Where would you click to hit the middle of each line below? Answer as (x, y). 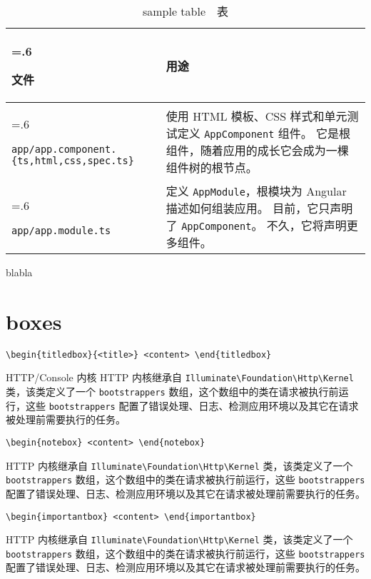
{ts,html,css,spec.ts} (73, 161)
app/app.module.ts (61, 230)
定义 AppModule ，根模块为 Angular (256, 191)
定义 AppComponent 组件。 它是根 (264, 133)
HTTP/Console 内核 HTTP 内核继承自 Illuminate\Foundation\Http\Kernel (180, 377)
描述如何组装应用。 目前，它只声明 (259, 208)
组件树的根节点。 (212, 167)
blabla (19, 272)
